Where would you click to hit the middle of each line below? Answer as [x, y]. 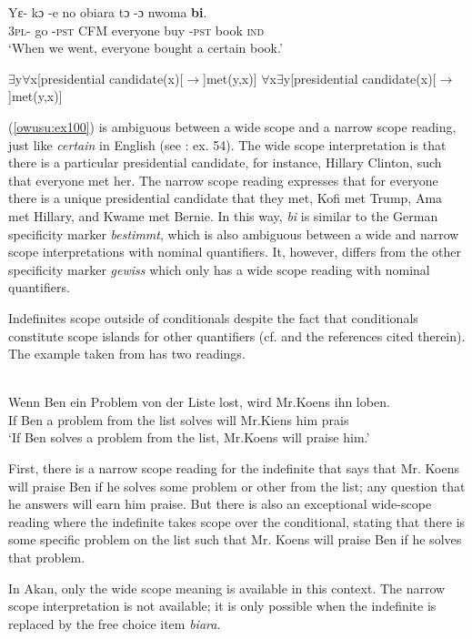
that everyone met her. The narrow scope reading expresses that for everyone [223, 180]
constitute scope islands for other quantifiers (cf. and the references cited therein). [237, 335]
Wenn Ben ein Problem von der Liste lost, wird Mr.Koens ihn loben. [199, 402]
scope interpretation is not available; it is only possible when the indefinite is [222, 606]
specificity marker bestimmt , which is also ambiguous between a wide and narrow [234, 233]
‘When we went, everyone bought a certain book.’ [146, 48]
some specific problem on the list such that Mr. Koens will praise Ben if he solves [235, 539]
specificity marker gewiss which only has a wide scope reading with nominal [219, 269]
